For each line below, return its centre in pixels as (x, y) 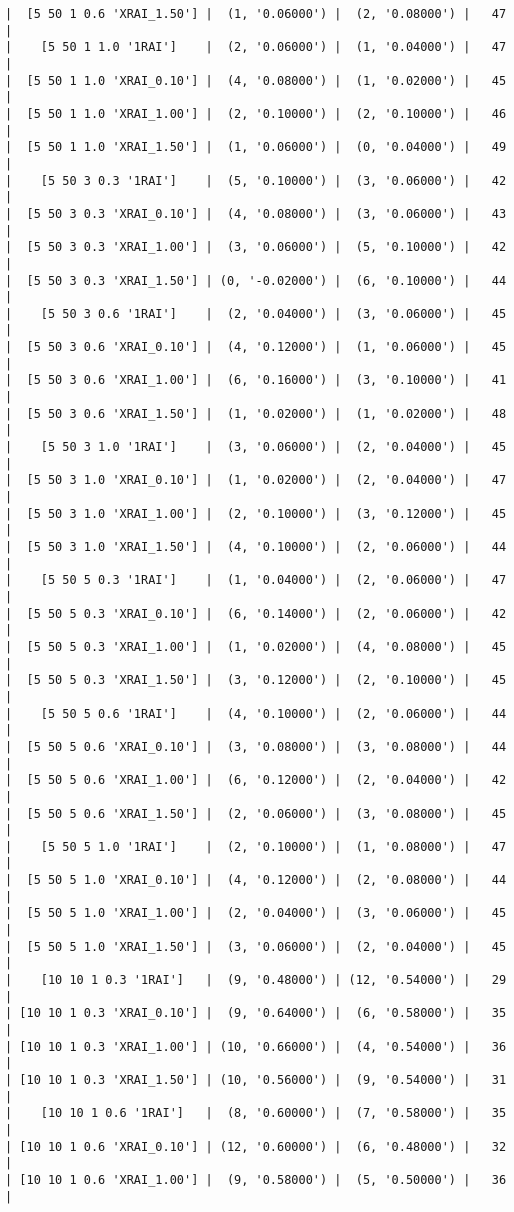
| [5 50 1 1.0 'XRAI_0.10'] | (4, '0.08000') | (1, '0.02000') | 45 (256, 80)
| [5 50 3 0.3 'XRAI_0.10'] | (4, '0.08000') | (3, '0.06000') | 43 (256, 213)
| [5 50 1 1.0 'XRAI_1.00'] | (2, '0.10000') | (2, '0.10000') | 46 (256, 113)
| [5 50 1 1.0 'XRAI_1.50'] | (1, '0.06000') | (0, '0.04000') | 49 (256, 147)
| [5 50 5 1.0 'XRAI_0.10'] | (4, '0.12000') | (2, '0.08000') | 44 (256, 880)
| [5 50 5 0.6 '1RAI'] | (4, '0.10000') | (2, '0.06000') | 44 (256, 713)
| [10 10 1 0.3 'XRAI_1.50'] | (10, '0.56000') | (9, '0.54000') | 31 (256, 1080)
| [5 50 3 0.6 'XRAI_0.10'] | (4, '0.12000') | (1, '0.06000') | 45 (256, 347)
